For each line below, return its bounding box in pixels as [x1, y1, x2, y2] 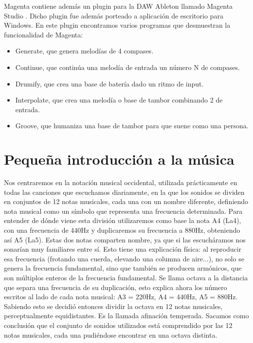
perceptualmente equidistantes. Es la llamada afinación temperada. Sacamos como [4, 310, 249, 321]
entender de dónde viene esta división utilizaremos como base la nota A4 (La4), [4, 215, 241, 225]
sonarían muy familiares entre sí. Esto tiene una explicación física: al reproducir [4, 244, 242, 254]
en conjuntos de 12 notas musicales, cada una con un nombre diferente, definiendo [4, 196, 249, 206]
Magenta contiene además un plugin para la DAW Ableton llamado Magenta [4, 1, 233, 11]
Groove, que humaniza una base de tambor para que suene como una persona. [15, 120, 249, 131]
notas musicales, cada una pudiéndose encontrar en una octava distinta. [4, 329, 217, 340]
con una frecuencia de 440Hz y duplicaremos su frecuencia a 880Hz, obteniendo [4, 225, 240, 235]
